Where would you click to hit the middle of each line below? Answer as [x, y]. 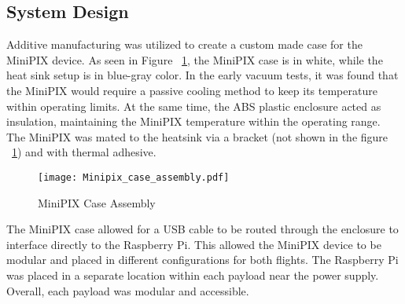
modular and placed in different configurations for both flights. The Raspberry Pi [202, 260]
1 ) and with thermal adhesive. [84, 152]
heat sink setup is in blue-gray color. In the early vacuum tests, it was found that [202, 75]
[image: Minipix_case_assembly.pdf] [134, 177]
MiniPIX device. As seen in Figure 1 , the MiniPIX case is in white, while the [195, 59]
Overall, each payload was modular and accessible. [128, 290]
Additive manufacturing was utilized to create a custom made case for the [184, 44]
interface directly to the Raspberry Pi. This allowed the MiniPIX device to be [194, 244]
